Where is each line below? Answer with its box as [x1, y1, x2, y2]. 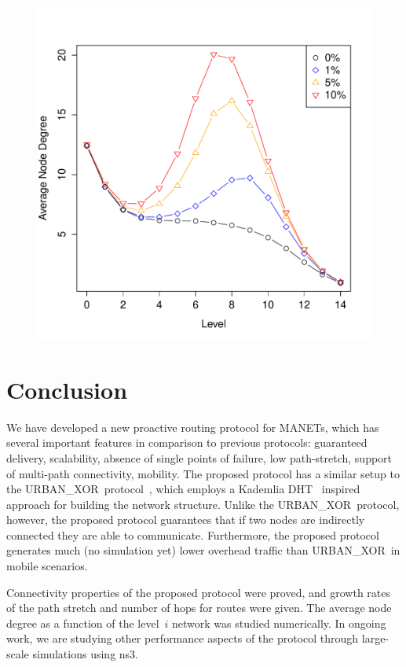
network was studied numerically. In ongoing [172, 614, 386, 631]
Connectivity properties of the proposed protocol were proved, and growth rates [6, 584, 391, 600]
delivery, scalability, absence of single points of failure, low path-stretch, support [6, 449, 393, 466]
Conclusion [6, 373, 128, 405]
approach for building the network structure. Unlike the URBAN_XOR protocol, [6, 496, 400, 512]
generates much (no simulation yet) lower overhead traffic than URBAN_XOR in [6, 542, 401, 558]
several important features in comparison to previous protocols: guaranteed [6, 434, 368, 451]
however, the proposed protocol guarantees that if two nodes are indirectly [6, 511, 365, 528]
